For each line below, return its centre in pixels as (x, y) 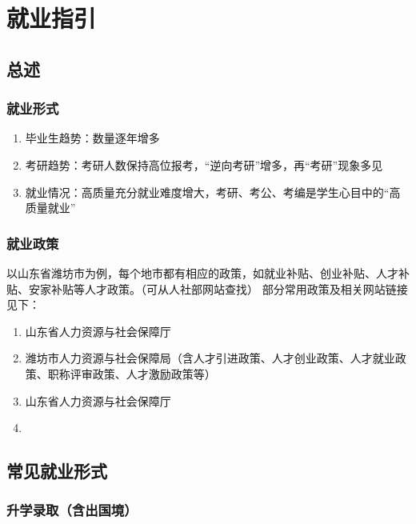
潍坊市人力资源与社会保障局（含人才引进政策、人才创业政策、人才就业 (210, 358)
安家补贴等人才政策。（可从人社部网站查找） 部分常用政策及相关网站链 (212, 288)
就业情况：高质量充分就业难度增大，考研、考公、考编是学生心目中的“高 (213, 192)
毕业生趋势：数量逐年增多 (92, 138)
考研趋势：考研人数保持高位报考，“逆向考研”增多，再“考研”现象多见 (204, 164)
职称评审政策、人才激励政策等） (132, 373)
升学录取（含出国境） (72, 510)
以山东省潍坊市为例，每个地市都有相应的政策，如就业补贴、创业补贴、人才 (202, 272)
